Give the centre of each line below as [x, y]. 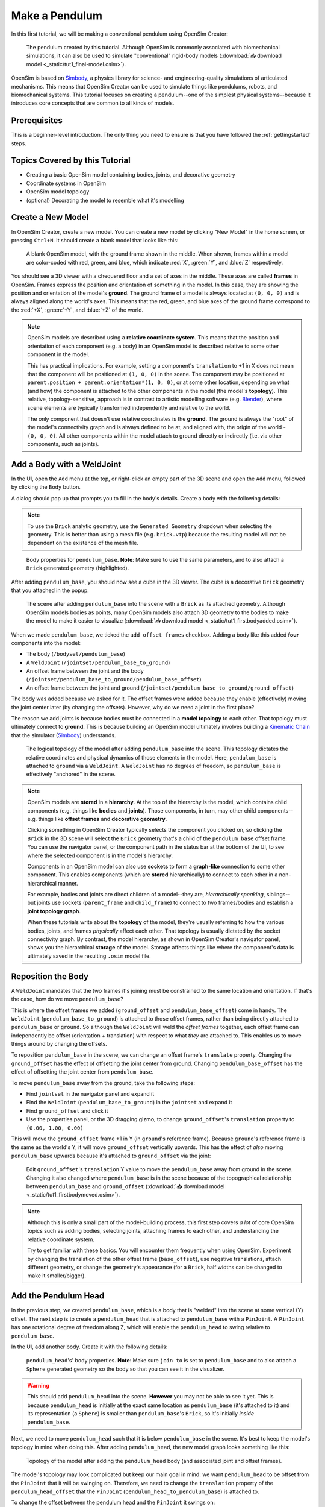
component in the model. [58, 354]
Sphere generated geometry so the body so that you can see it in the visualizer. [125, 1369]
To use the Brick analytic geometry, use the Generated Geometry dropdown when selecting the [150, 526]
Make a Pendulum [57, 16]
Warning [38, 1386]
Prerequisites [37, 121]
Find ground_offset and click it [67, 1111]
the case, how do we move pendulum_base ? [67, 999]
